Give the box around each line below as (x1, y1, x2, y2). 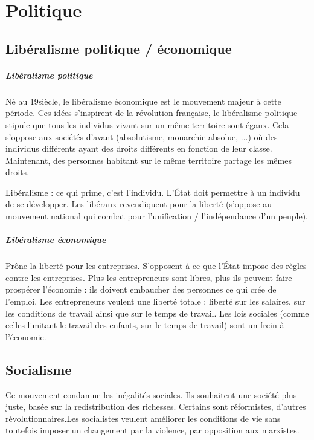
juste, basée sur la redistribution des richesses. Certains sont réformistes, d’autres (5, 400, 306, 413)
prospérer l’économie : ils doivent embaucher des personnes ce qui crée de (5, 283, 277, 296)
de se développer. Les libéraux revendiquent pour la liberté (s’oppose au (5, 198, 272, 210)
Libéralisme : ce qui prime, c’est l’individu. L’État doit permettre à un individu (5, 186, 300, 198)
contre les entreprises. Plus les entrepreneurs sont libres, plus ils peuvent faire (5, 271, 292, 283)
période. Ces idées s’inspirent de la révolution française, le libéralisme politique (5, 106, 298, 119)
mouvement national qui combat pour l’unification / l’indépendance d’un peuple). (5, 210, 309, 222)
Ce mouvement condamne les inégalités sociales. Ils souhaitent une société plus (5, 388, 297, 401)
